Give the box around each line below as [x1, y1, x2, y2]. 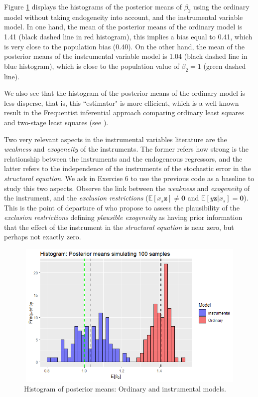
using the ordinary [193, 1, 250, 11]
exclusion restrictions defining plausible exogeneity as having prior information [4, 212, 243, 222]
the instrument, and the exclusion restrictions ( [4, 193, 148, 203]
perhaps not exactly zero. [4, 231, 81, 242]
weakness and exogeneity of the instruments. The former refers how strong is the [4, 144, 249, 154]
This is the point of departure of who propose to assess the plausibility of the [4, 202, 240, 212]
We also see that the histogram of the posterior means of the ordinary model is [4, 88, 246, 98]
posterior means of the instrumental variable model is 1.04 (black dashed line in [4, 51, 248, 61]
